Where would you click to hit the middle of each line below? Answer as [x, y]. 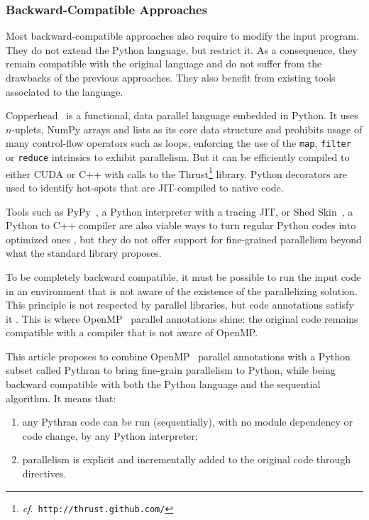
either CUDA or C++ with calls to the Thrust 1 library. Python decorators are [176, 172]
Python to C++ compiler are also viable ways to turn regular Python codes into [181, 225]
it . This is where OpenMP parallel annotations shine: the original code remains [182, 318]
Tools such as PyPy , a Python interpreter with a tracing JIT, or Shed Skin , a [180, 211]
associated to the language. [65, 91]
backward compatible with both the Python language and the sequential [163, 384]
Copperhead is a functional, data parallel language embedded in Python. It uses [182, 115]
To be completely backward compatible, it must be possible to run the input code [183, 276]
